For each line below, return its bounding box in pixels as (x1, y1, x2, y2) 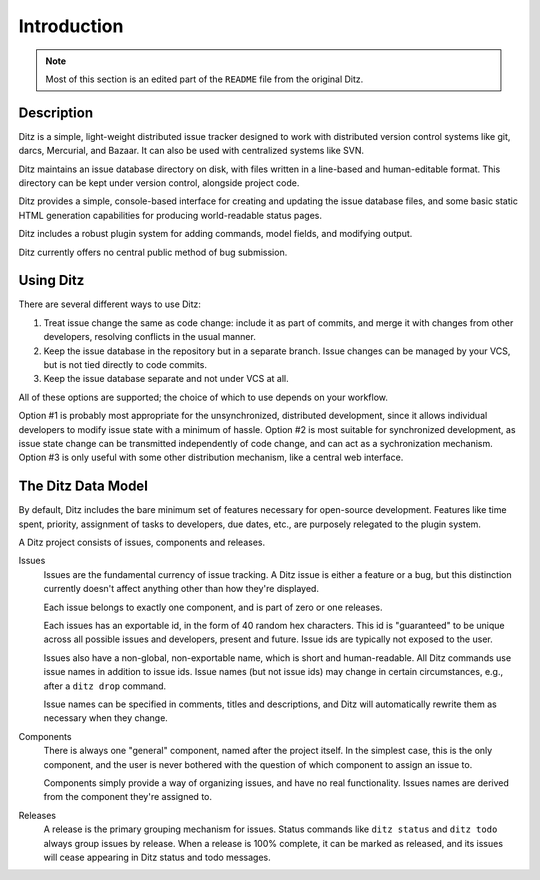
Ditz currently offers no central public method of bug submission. (18, 246, 288, 258)
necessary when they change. (43, 712, 169, 724)
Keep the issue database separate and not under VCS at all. (43, 373, 289, 385)
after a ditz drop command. (43, 680, 167, 692)
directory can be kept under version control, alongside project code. (18, 177, 300, 189)
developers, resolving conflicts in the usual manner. (43, 331, 257, 343)
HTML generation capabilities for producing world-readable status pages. (18, 209, 323, 221)
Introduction (18, 15, 124, 37)
